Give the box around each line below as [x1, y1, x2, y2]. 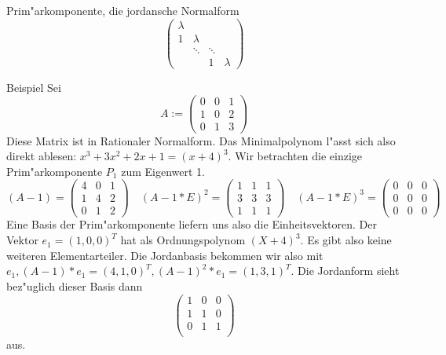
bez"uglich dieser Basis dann [6, 277, 143, 294]
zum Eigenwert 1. [121, 163, 205, 179]
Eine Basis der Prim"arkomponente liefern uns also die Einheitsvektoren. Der [6, 216, 377, 232]
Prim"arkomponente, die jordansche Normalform [6, 2, 239, 18]
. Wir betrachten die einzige [228, 148, 363, 164]
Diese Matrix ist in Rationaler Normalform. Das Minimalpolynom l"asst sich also [6, 132, 396, 148]
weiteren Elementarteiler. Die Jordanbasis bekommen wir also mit [6, 247, 324, 263]
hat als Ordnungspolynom [120, 232, 246, 248]
